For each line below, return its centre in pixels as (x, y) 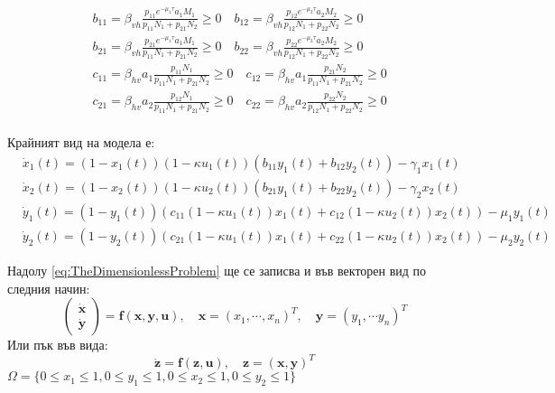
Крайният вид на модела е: (81, 142)
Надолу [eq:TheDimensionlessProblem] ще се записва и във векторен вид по (217, 270)
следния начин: (49, 288)
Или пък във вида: (58, 345)
